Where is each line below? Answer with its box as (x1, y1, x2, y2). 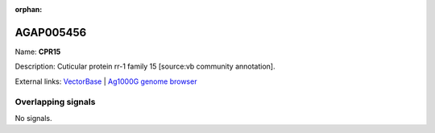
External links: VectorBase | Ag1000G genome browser (14, 77, 197, 86)
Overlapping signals (14, 97, 96, 108)
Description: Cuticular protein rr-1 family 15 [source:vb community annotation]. (14, 61, 275, 72)
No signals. (14, 113, 52, 123)
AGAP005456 (14, 25, 87, 39)
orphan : (14, 5, 43, 14)
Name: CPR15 (14, 47, 61, 56)
